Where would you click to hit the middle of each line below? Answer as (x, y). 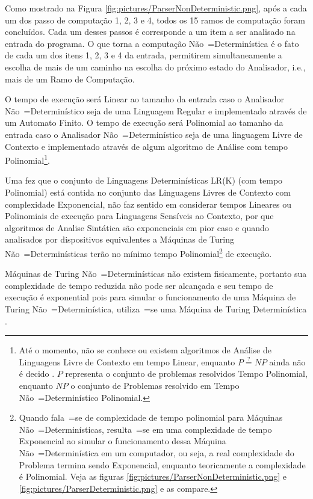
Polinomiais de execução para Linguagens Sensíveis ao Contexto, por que (139, 216)
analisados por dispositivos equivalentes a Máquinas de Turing (119, 239)
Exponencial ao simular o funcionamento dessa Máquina (122, 441)
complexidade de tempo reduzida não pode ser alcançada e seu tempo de (139, 285)
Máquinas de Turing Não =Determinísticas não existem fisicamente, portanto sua (156, 274)
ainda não (287, 361)
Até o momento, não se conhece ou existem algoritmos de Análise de (145, 350)
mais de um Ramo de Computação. (70, 79)
